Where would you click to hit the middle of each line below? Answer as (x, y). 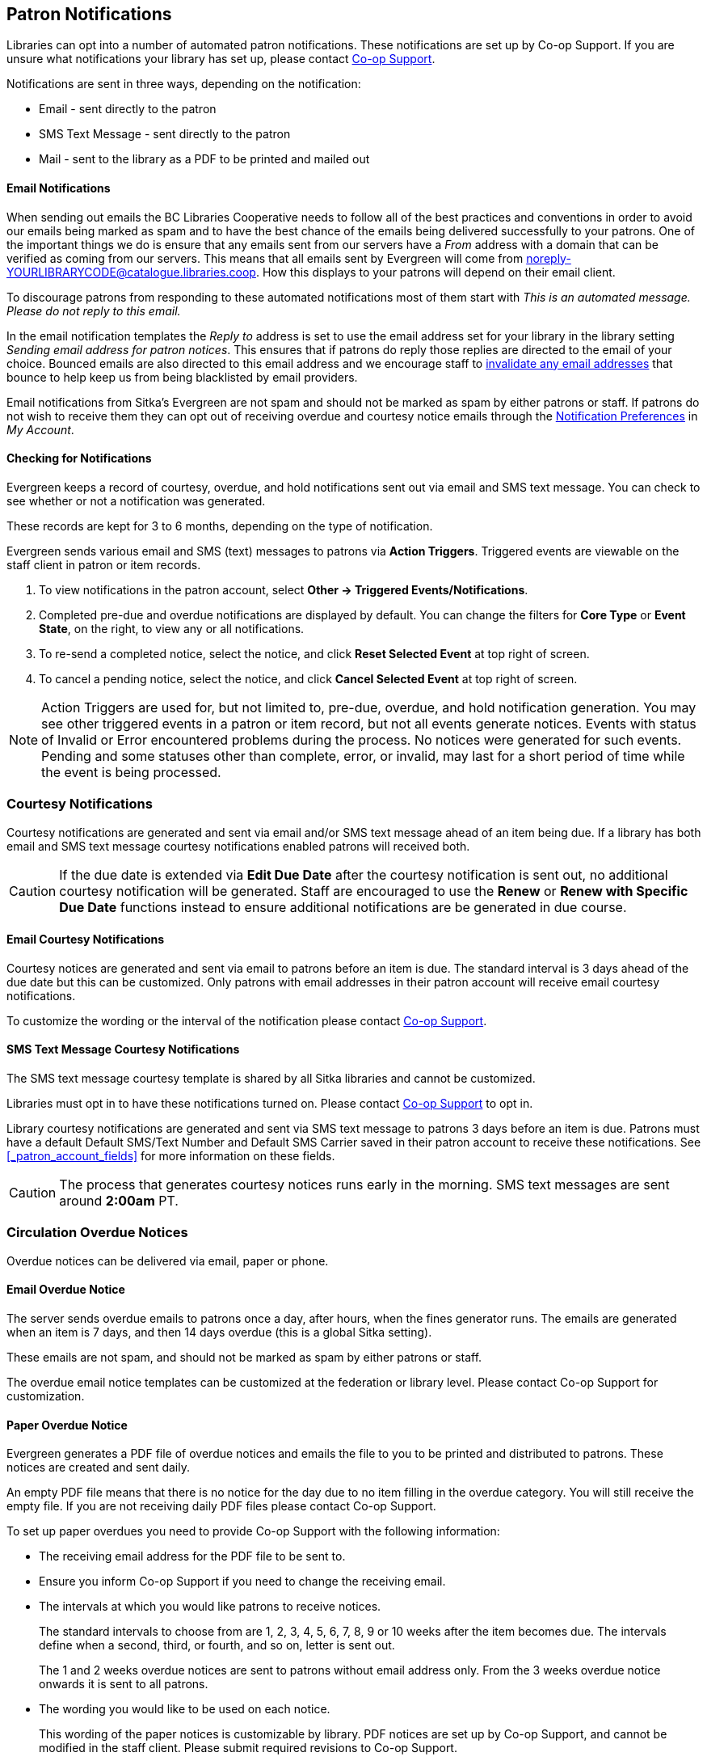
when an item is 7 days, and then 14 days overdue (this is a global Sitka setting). (219, 1332)
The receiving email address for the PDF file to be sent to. (192, 1556)
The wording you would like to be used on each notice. (185, 1709)
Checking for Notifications (79, 458)
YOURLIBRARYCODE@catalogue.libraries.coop (131, 272)
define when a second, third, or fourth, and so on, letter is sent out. (217, 1645)
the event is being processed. (131, 772)
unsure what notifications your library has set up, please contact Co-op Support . (221, 59)
